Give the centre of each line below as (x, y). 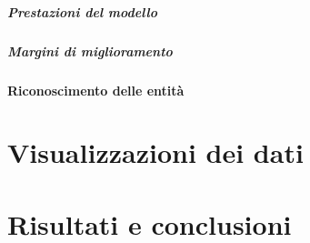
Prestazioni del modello (83, 11)
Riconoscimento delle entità (96, 90)
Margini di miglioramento (90, 51)
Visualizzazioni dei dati (155, 152)
